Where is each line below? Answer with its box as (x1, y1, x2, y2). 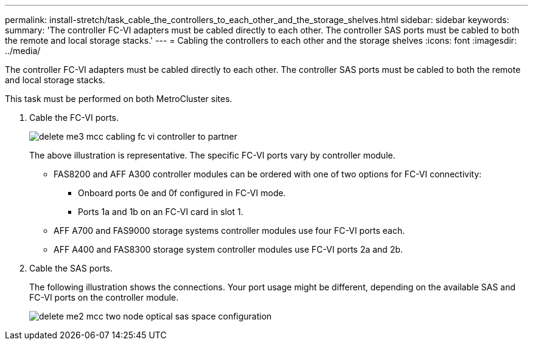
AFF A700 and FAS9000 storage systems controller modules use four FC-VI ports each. (54, 225, 405, 236)
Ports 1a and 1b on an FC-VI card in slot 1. (78, 207, 243, 217)
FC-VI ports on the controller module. (29, 292, 179, 302)
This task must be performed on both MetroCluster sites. (5, 94, 232, 104)
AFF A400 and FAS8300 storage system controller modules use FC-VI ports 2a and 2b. (54, 244, 403, 254)
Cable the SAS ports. (29, 263, 113, 273)
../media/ (5, 46, 41, 56)
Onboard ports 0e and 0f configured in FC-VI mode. (78, 188, 286, 198)
